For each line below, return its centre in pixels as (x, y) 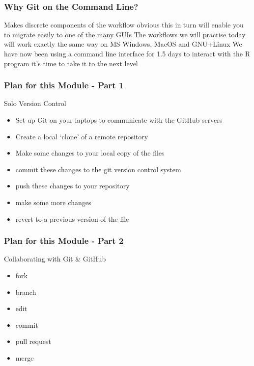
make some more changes (53, 202)
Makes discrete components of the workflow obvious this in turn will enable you (124, 25)
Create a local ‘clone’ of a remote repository (82, 136)
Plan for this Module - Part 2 (64, 241)
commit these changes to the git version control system (98, 169)
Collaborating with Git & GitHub (55, 259)
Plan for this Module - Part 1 (64, 85)
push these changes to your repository (72, 186)
